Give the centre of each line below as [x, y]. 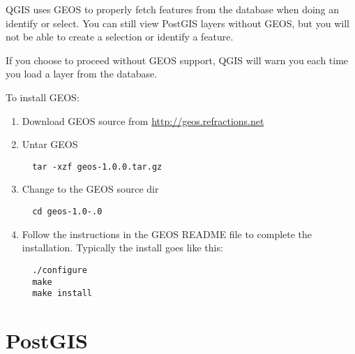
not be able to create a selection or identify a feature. [120, 37]
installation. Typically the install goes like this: [122, 248]
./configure [60, 270]
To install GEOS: [43, 97]
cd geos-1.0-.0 [67, 212]
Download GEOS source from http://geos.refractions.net [143, 120]
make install [62, 294]
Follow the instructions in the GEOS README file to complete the [167, 234]
